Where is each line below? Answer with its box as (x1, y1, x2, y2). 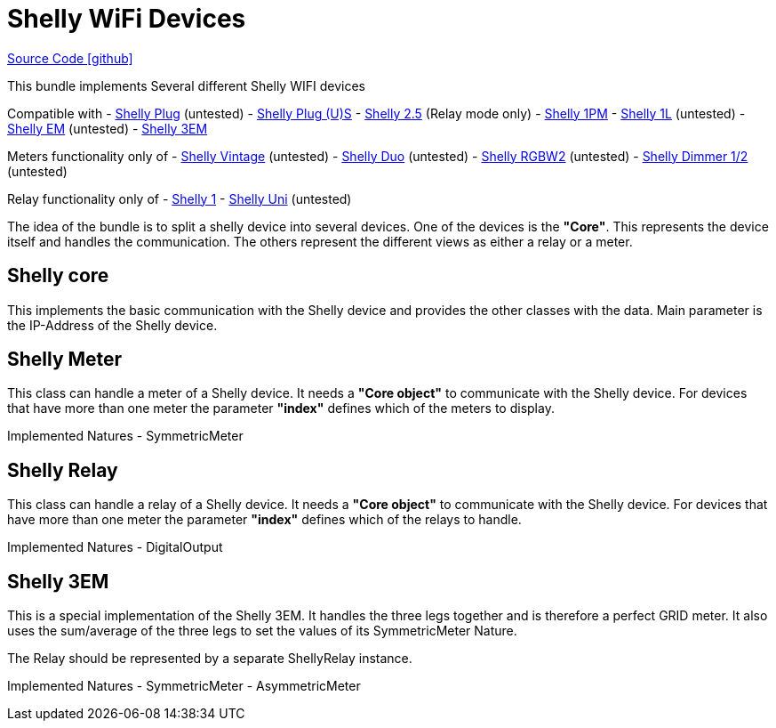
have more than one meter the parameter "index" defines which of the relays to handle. (7, 512, 522, 528)
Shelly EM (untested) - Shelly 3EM (7, 120, 208, 136)
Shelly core (7, 264, 109, 287)
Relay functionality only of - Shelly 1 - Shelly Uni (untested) (7, 190, 352, 206)
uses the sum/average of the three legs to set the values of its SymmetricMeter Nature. (7, 623, 517, 639)
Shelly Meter (7, 348, 123, 371)
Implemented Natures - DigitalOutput (7, 539, 223, 555)
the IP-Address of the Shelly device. (7, 317, 218, 333)
